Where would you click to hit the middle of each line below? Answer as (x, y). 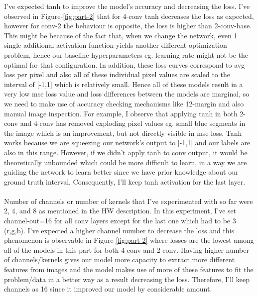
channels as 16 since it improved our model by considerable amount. (108, 289)
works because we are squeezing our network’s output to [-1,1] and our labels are (127, 143)
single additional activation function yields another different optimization (116, 45)
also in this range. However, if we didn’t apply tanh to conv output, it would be (126, 152)
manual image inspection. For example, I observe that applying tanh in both (121, 113)
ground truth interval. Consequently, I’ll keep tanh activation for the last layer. (125, 181)
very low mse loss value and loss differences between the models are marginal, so (127, 94)
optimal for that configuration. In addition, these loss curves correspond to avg (125, 64)
